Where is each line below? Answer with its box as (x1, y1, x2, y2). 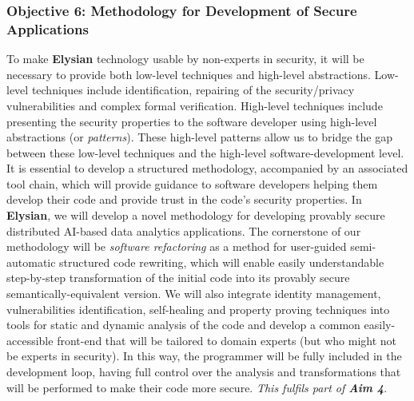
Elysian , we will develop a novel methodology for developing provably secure (6, 207, 385, 224)
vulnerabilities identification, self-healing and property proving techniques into (6, 300, 390, 317)
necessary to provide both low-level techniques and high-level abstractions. (6, 66, 371, 82)
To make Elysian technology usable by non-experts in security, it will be (6, 50, 364, 67)
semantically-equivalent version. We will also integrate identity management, (6, 285, 381, 302)
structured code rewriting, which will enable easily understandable (59, 253, 384, 270)
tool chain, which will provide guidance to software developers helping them (6, 175, 378, 192)
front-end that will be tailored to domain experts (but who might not (57, 332, 397, 348)
